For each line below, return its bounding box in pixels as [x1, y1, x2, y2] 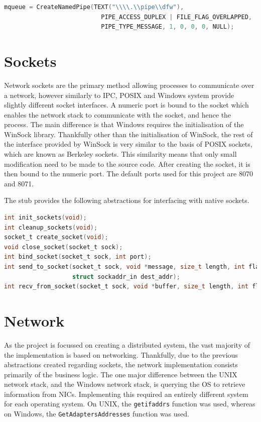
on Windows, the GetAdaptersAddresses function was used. [4, 408, 189, 419]
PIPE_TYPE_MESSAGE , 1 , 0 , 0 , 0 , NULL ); [101, 23, 234, 31]
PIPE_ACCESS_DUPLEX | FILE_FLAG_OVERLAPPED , [101, 13, 252, 21]
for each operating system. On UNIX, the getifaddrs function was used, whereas [4, 398, 255, 409]
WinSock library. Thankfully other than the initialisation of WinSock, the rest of [4, 129, 253, 139]
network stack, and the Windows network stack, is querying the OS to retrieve [4, 379, 245, 389]
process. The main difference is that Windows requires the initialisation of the [4, 119, 244, 130]
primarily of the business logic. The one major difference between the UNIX [4, 369, 237, 379]
